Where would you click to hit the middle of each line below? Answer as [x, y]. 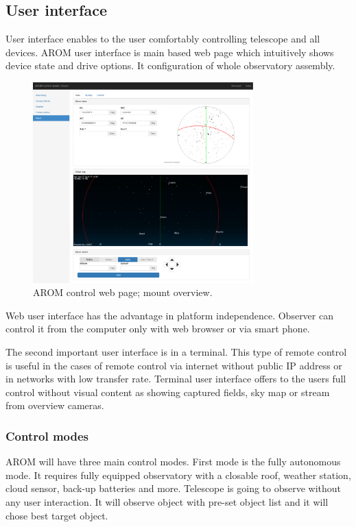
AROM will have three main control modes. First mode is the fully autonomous [173, 462]
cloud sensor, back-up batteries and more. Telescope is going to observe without [174, 488]
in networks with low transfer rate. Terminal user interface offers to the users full [176, 379]
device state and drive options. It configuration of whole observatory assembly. [170, 65]
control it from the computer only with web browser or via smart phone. [158, 329]
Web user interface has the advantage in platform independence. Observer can [169, 315]
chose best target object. [57, 515]
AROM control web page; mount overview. [123, 292]
